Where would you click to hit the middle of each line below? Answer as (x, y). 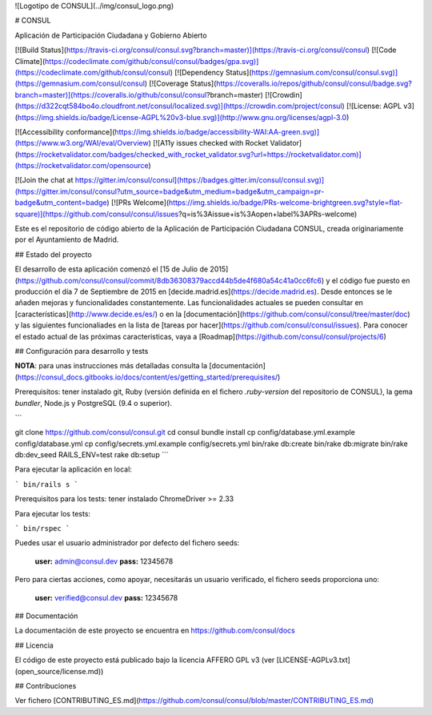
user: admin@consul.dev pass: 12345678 (104, 561)
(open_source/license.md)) (59, 671)
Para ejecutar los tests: (53, 513)
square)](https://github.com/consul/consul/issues (97, 214)
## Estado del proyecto (53, 254)
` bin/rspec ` (42, 529)
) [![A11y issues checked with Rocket (208, 143)
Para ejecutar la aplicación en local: (73, 469)
